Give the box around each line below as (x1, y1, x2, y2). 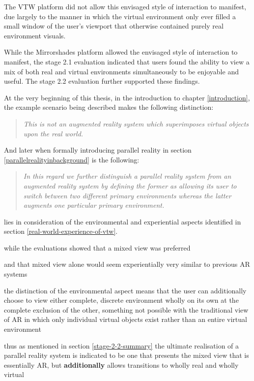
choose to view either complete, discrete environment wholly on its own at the (4, 295, 239, 305)
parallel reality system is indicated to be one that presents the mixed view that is (4, 350, 249, 360)
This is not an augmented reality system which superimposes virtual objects (23, 118, 249, 128)
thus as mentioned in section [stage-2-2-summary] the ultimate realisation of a (4, 340, 239, 350)
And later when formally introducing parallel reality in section (4, 145, 192, 155)
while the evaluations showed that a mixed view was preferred (4, 242, 191, 253)
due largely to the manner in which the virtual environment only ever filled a (4, 11, 236, 21)
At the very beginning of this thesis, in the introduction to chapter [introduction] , (4, 92, 250, 102)
